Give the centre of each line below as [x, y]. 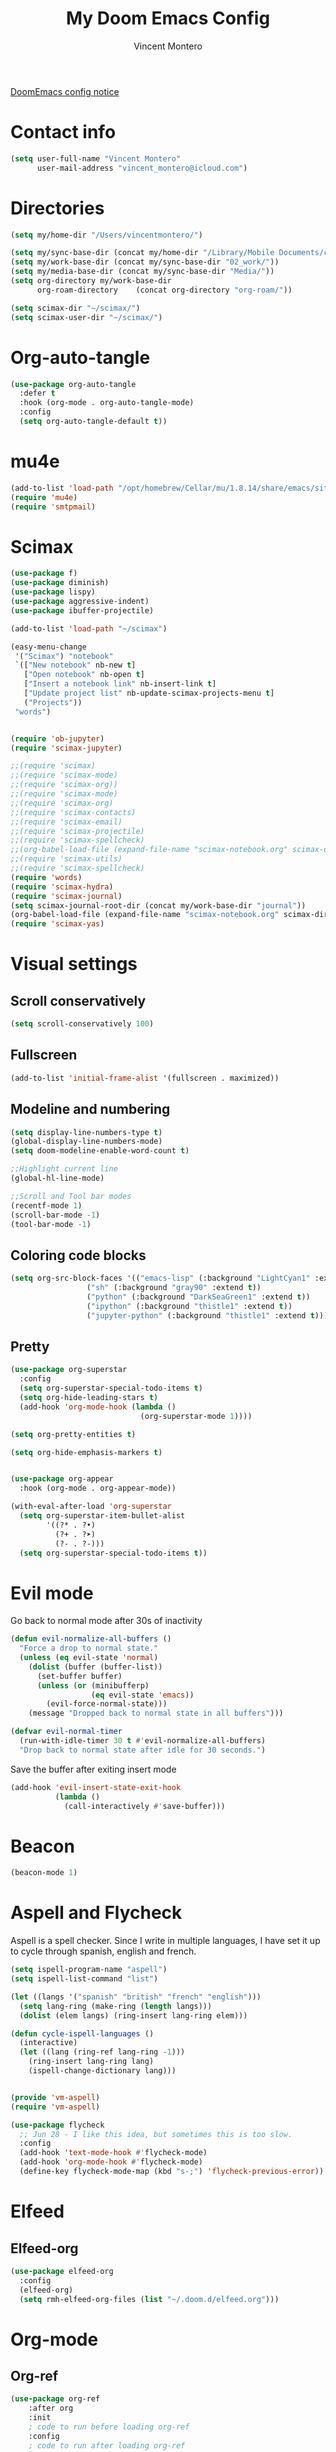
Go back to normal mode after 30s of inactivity [106, 1621]
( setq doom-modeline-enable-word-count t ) [100, 1151]
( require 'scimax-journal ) [66, 896]
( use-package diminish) [60, 583]
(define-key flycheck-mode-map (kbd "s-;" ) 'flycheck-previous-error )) [172, 2172]
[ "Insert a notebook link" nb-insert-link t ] [120, 684]
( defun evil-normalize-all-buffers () [91, 1639]
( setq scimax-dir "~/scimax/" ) [75, 308]
